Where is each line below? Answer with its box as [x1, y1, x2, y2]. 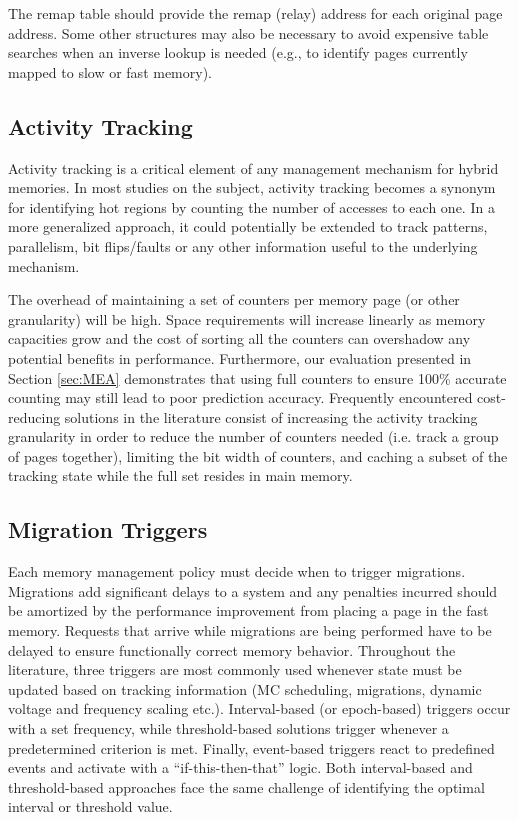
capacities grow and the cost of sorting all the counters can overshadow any [8, 328, 471, 349]
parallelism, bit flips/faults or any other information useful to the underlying [8, 235, 478, 256]
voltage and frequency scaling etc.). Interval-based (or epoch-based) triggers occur [8, 698, 511, 719]
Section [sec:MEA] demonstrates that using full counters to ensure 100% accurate [8, 367, 507, 388]
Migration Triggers [8, 514, 208, 545]
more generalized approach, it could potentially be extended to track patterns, [8, 216, 488, 237]
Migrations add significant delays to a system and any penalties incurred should [8, 580, 498, 601]
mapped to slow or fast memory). [8, 61, 212, 82]
